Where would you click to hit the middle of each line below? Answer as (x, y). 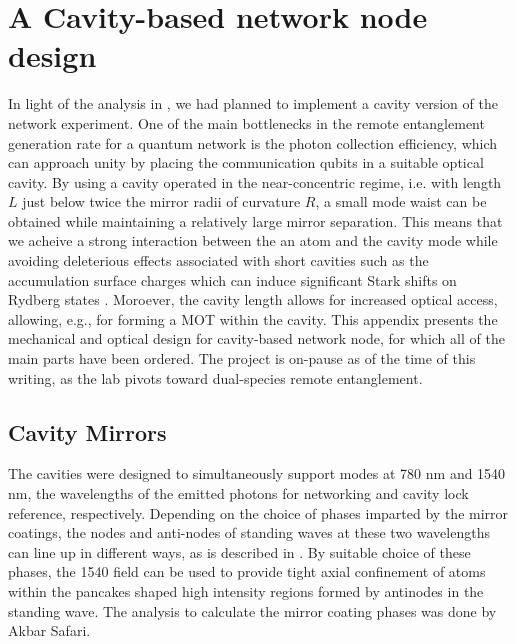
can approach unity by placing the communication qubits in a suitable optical (246, 162)
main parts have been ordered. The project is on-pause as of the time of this (242, 358)
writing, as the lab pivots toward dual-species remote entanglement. (215, 377)
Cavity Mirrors (87, 431)
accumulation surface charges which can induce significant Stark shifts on (232, 279)
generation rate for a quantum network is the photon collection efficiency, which (253, 142)
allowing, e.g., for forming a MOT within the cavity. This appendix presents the (253, 318)
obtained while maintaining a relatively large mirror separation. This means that (255, 220)
